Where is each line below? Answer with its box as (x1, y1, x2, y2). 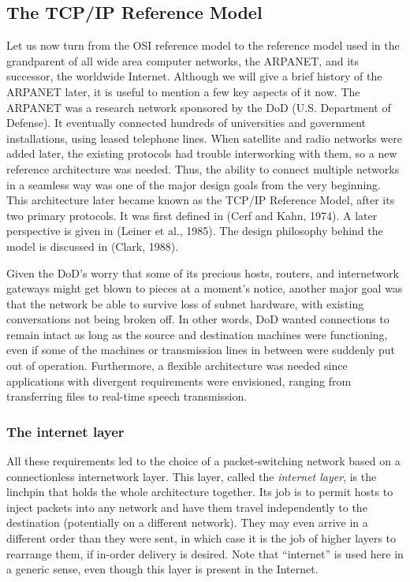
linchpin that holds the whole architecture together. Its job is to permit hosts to (6, 483, 393, 500)
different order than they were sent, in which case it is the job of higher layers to (6, 530, 397, 547)
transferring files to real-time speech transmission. (6, 388, 248, 405)
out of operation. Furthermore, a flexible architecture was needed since (6, 357, 348, 374)
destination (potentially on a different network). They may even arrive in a (6, 514, 368, 531)
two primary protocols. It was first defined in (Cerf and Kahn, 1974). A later (6, 207, 378, 223)
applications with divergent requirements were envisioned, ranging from (6, 372, 352, 389)
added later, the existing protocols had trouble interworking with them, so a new (6, 145, 397, 162)
